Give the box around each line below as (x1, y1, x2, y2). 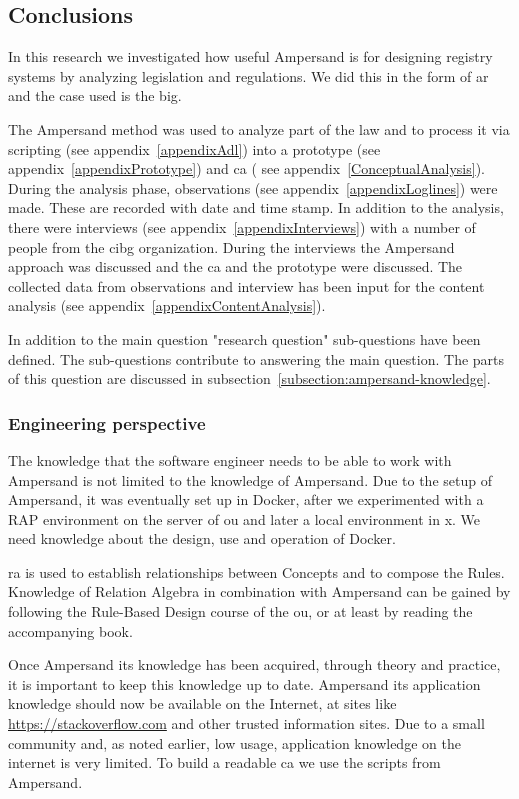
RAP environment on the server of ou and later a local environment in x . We (8, 508, 481, 529)
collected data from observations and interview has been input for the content (8, 275, 485, 296)
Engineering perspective (8, 410, 206, 435)
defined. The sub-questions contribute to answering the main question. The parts (8, 348, 505, 369)
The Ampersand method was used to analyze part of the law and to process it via (8, 118, 510, 139)
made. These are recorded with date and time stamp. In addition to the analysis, (8, 197, 504, 218)
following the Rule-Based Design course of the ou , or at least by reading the (8, 601, 473, 622)
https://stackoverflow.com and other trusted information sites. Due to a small (8, 713, 485, 734)
